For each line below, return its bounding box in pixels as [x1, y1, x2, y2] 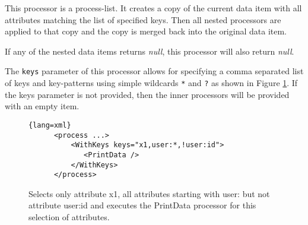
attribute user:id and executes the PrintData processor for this [28, 199, 256, 211]
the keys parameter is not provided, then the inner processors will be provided [5, 88, 290, 100]
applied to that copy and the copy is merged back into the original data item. [5, 25, 287, 37]
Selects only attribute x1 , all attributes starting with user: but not [28, 187, 270, 199]
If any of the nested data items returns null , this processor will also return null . [5, 45, 294, 57]
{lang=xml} [28, 121, 71, 129]
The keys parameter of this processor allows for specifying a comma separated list [5, 65, 304, 77]
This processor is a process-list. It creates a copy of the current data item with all [5, 2, 302, 14]
